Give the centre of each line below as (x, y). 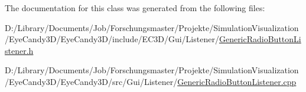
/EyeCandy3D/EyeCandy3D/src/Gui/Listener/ (91, 81)
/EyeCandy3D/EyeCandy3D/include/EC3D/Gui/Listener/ (112, 39)
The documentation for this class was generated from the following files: (135, 8)
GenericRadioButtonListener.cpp (237, 81)
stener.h (19, 50)
